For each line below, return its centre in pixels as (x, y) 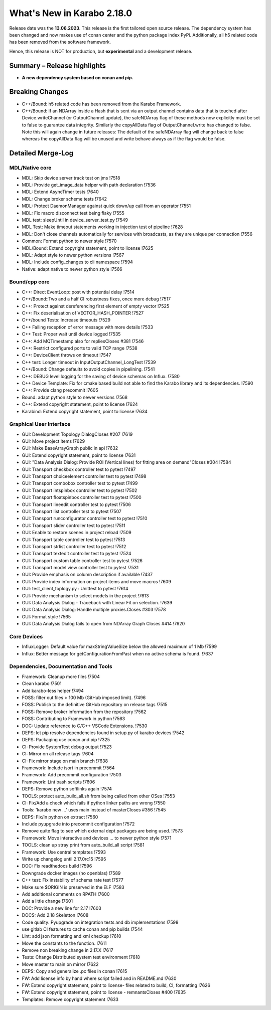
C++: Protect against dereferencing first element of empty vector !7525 (96, 306)
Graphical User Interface (40, 424)
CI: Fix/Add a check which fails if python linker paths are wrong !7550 (94, 803)
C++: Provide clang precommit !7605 (60, 390)
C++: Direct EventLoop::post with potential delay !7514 (78, 292)
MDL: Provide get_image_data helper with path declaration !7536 (89, 185)
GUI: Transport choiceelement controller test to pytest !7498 (84, 476)
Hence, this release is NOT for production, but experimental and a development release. (101, 51)
